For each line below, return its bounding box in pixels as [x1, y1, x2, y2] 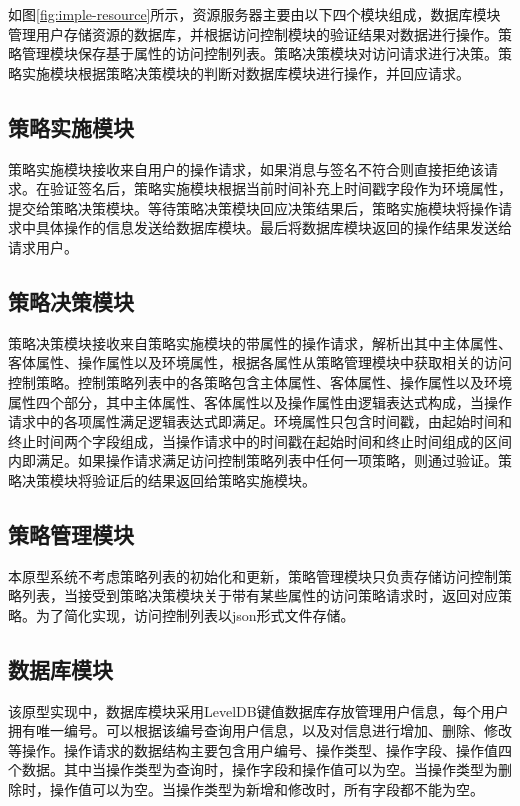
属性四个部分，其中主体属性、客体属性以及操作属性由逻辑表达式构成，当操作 [8, 391, 512, 412]
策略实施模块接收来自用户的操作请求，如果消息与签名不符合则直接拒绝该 [8, 158, 484, 179]
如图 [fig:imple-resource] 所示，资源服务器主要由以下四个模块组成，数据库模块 [8, 4, 501, 24]
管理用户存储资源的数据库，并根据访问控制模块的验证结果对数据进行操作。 [8, 23, 498, 44]
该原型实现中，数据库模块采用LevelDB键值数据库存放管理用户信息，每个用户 [8, 700, 509, 721]
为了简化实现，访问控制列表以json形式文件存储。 [35, 604, 355, 625]
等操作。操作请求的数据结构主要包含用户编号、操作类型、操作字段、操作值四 [8, 739, 512, 760]
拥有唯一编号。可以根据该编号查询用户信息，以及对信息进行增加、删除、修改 [8, 720, 512, 741]
